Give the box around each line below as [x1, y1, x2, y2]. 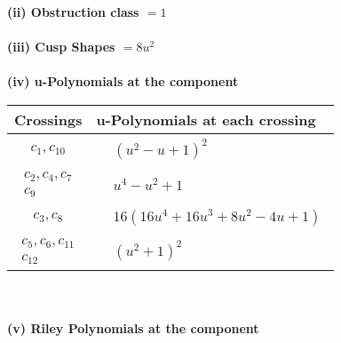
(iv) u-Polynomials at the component [7, 72, 239, 91]
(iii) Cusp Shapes [7, 37, 115, 56]
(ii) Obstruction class [7, 3, 139, 20]
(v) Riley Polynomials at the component [7, 319, 259, 338]
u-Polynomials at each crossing [96, 108, 316, 130]
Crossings [14, 108, 83, 130]
